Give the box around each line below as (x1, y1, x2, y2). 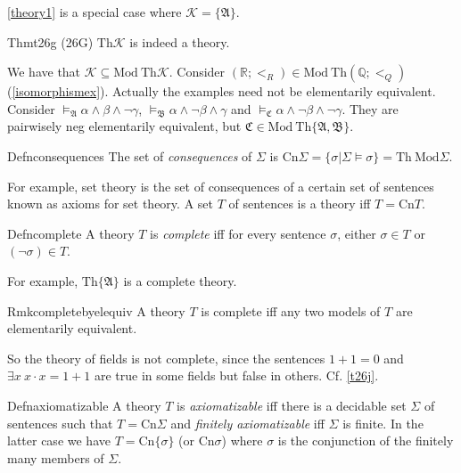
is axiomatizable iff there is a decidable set (177, 396, 407, 414)
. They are (342, 99, 399, 118)
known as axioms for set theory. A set (7, 194, 213, 213)
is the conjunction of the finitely (277, 431, 454, 450)
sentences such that (7, 413, 113, 432)
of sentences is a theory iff (228, 194, 371, 213)
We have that (7, 62, 81, 81)
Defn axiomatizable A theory (7, 396, 161, 414)
